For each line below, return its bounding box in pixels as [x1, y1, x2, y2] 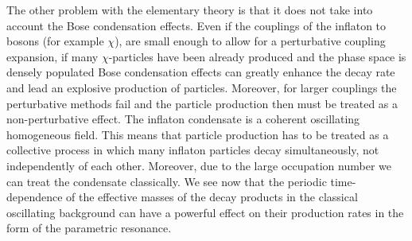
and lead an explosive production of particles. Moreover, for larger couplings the [6, 79, 397, 95]
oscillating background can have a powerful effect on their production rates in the [6, 204, 404, 220]
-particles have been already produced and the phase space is [108, 48, 406, 64]
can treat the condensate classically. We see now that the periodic [6, 173, 327, 189]
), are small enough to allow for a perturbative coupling [115, 33, 386, 49]
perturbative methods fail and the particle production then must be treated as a [6, 95, 398, 111]
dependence [6, 189, 63, 205]
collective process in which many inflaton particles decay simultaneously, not [6, 142, 379, 158]
